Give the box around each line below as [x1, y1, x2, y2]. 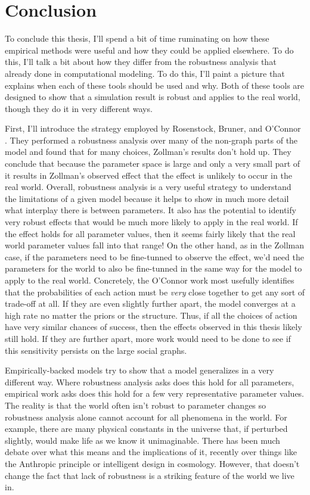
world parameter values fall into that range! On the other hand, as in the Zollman [5, 239, 305, 251]
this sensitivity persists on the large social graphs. [5, 344, 187, 356]
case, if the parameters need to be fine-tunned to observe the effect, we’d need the [5, 250, 304, 263]
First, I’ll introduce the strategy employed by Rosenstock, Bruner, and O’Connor [5, 122, 301, 135]
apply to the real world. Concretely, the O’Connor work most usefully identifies [5, 274, 294, 286]
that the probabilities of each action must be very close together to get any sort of [5, 285, 305, 298]
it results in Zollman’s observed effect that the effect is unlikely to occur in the [5, 169, 292, 181]
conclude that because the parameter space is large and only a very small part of [5, 157, 300, 170]
